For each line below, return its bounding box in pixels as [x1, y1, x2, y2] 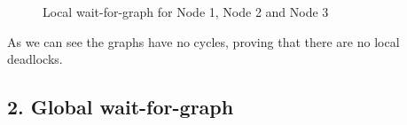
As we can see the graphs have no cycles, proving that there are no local [7, 32, 400, 51]
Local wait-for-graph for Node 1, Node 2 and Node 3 [43, 3, 329, 20]
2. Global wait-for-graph [7, 93, 234, 121]
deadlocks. [7, 50, 63, 68]
